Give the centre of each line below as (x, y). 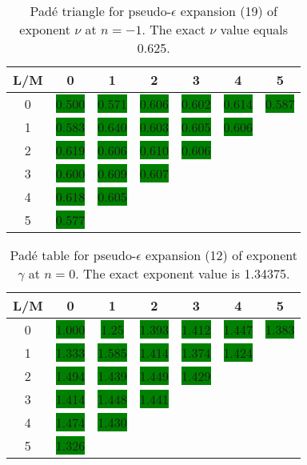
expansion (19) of (229, 11)
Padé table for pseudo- (73, 255)
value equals (254, 29)
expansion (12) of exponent (221, 255)
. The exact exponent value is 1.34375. (183, 273)
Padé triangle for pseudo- (101, 11)
